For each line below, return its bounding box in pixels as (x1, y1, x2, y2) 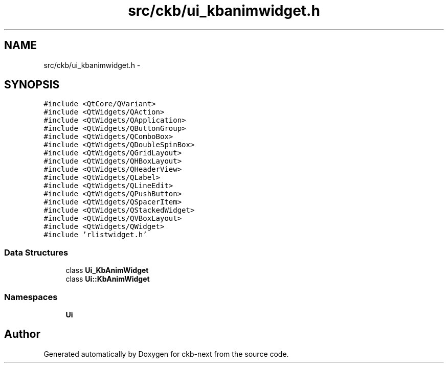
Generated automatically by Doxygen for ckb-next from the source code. (43, 349, 289, 358)
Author (4, 328, 40, 341)
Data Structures (4, 247, 69, 258)
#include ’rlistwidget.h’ (43, 231, 147, 239)
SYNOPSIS (4, 78, 60, 91)
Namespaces (4, 291, 58, 302)
